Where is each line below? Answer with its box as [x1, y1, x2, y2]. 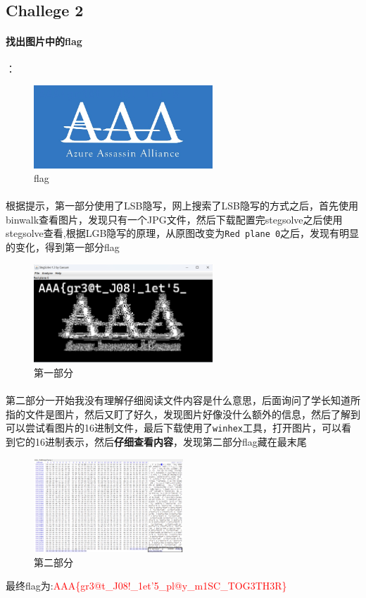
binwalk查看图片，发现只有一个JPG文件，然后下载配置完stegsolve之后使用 [6, 212, 343, 226]
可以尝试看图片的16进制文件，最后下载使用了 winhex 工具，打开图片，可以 [6, 420, 341, 435]
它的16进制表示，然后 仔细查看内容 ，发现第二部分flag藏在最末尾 [15, 434, 307, 448]
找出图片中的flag [6, 34, 82, 49]
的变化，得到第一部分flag [6, 240, 120, 255]
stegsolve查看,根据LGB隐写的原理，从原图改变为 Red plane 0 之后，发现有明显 [6, 226, 360, 240]
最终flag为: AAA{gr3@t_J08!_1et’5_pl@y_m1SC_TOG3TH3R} [6, 578, 287, 593]
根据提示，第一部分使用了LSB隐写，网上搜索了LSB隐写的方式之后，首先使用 [6, 198, 358, 213]
